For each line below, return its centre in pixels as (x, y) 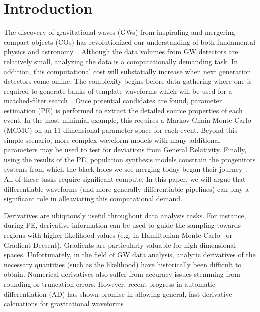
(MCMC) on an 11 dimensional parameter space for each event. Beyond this (121, 130)
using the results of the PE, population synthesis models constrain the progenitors (130, 159)
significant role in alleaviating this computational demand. (93, 199)
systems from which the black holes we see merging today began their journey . (126, 169)
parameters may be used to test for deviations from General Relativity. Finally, (125, 150)
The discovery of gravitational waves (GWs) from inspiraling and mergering (120, 32)
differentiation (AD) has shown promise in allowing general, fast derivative (118, 294)
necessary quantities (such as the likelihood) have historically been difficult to (123, 264)
